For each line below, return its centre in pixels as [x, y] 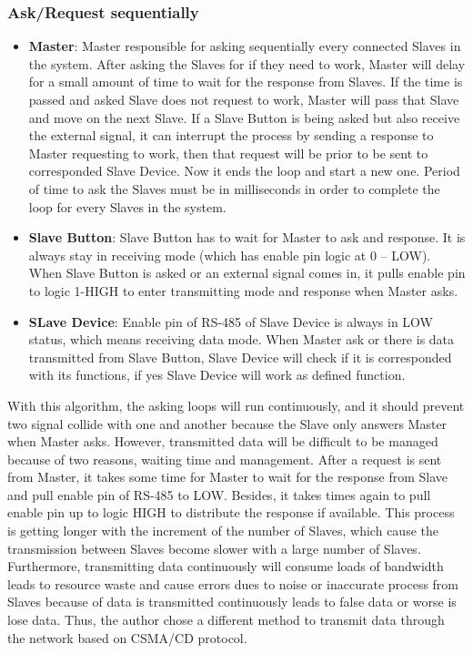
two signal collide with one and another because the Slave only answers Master [227, 423]
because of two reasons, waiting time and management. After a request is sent [225, 459]
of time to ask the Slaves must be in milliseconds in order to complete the [234, 188]
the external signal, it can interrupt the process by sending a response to [231, 135]
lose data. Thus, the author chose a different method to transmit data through [226, 620]
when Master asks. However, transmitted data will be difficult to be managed [223, 441]
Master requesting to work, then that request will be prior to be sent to [228, 153]
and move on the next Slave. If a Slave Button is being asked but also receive [244, 117]
